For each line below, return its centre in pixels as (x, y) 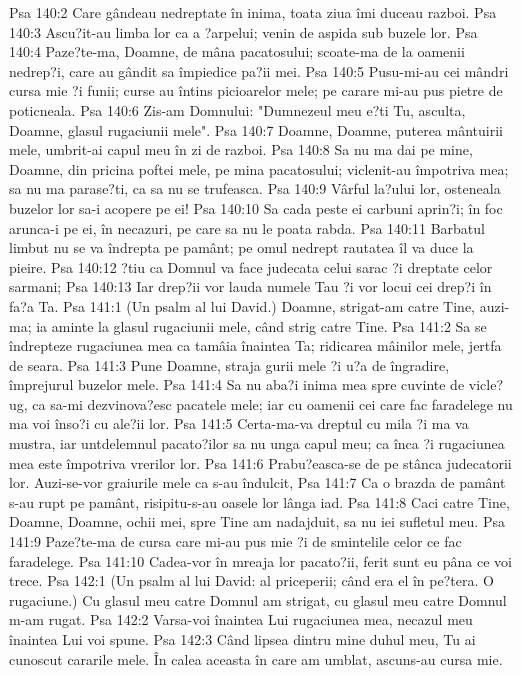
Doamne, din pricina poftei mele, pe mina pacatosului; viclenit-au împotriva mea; (259, 168)
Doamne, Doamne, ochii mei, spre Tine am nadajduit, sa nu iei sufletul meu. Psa (257, 521)
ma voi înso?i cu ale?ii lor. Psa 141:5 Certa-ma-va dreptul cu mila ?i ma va (239, 423)
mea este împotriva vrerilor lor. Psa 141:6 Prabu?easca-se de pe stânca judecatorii (260, 462)
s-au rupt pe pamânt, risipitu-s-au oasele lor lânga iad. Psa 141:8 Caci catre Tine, (259, 501)
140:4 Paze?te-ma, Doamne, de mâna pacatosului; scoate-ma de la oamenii (237, 51)
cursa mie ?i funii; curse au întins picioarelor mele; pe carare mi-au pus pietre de (256, 90)
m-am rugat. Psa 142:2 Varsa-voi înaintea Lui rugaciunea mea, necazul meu (241, 619)
